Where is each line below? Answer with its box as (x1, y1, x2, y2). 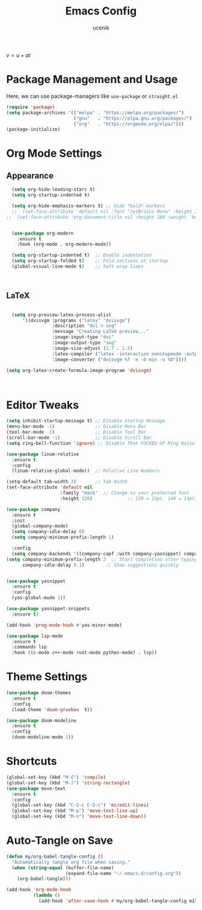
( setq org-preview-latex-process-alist (11, 311, 112, 318)
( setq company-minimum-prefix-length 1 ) (11, 534, 114, 540)
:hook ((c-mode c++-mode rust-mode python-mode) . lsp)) (11, 650, 158, 656)
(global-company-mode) (11, 523, 69, 530)
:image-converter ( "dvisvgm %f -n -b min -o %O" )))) (52, 356, 187, 362)
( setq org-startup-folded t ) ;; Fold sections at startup (11, 258, 168, 264)
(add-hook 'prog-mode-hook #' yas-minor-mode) (6, 622, 122, 628)
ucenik (93, 24, 109, 31)
